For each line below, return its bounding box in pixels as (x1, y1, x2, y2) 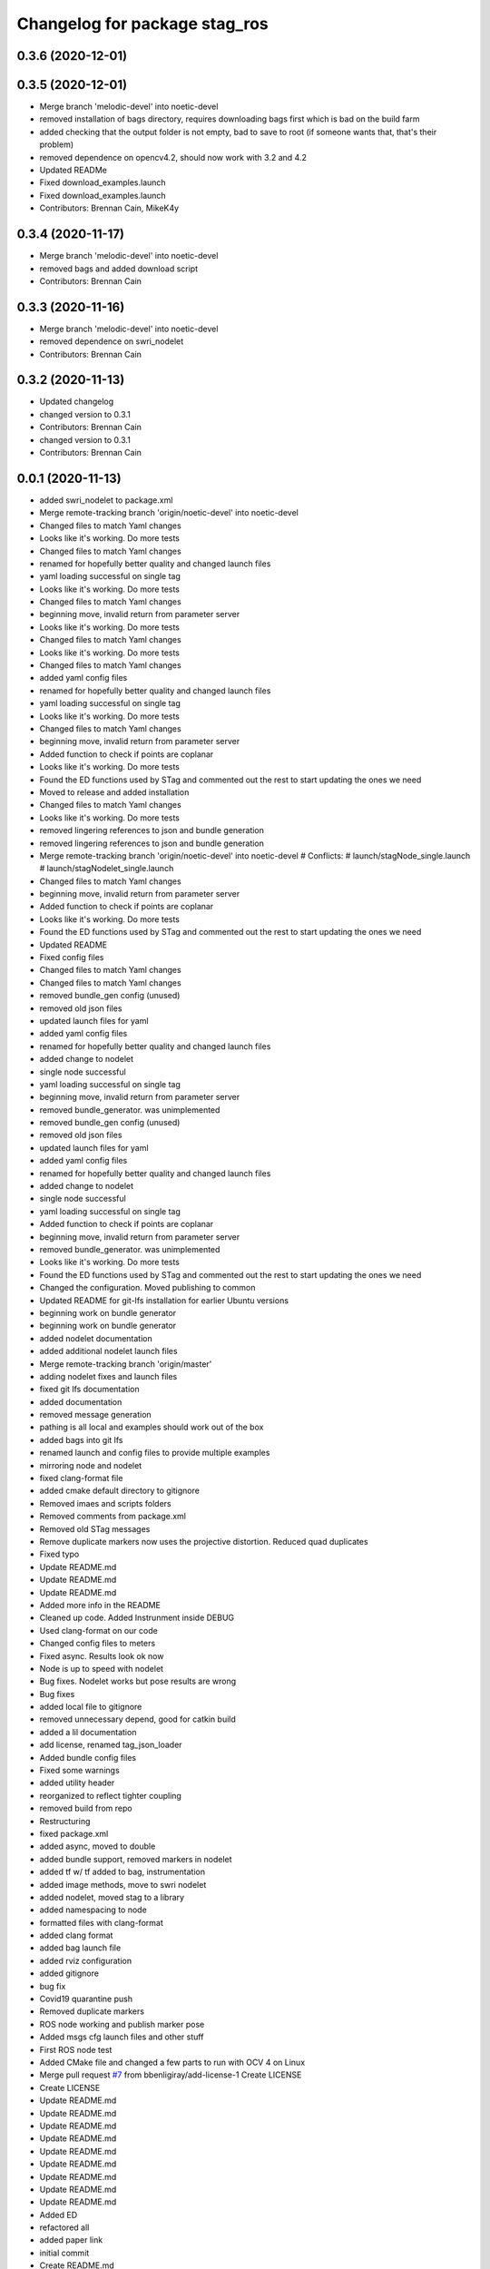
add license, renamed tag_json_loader (39, 1739, 182, 1751)
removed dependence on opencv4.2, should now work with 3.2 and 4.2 (39, 152, 308, 162)
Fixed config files (39, 952, 104, 963)
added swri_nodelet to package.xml (39, 495, 173, 506)
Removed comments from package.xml (39, 1511, 186, 1522)
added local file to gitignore (39, 1702, 142, 1713)
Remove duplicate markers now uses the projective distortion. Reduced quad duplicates (39, 1536, 368, 1547)
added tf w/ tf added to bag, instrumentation (39, 1866, 206, 1878)
